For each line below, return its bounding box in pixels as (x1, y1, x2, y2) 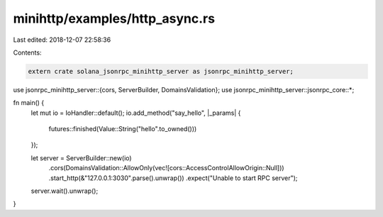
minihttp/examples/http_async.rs (13, 11, 216, 26)
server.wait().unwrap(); (30, 187, 99, 195)
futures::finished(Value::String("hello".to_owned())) (48, 125, 197, 133)
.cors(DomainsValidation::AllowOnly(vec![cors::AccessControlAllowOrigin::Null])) (48, 164, 284, 172)
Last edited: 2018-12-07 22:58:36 (13, 35, 111, 44)
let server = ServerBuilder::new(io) (30, 153, 132, 162)
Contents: (13, 48, 42, 57)
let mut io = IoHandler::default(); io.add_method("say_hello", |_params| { (30, 108, 241, 117)
